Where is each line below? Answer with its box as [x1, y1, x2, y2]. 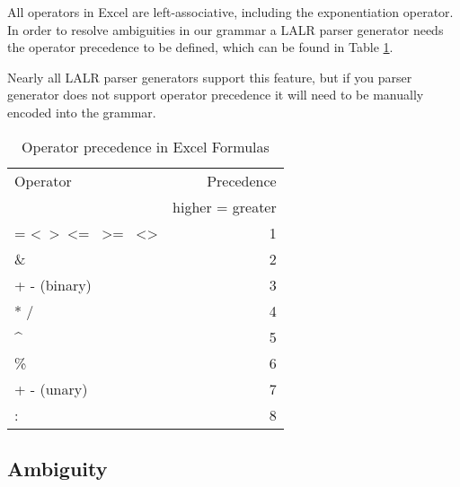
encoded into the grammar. [7, 102, 156, 121]
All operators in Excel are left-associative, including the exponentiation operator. [7, 3, 454, 21]
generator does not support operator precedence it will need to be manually [7, 85, 424, 104]
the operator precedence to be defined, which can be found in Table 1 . [7, 38, 394, 57]
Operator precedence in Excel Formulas [21, 135, 270, 157]
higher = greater [172, 196, 277, 217]
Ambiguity [7, 454, 108, 482]
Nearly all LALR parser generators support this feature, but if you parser [7, 67, 412, 86]
